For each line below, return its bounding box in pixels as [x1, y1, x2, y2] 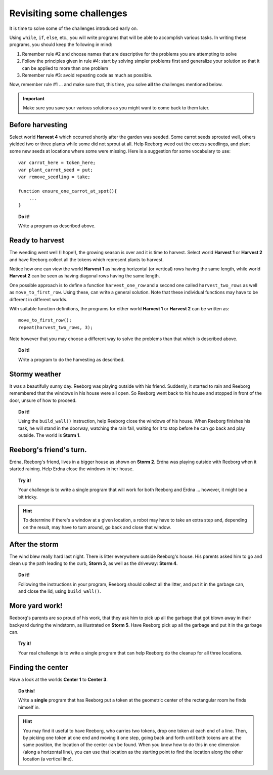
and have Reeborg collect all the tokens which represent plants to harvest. [9, 256, 164, 263]
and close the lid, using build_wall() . [18, 588, 101, 594]
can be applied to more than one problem [22, 65, 108, 71]
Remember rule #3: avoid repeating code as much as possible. [22, 72, 153, 78]
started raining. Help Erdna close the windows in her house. [9, 466, 134, 472]
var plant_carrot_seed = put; [18, 167, 94, 173]
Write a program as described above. [18, 223, 96, 229]
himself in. [18, 704, 40, 710]
